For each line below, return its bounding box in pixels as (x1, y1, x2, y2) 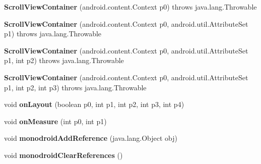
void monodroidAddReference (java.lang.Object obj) (4, 133, 178, 143)
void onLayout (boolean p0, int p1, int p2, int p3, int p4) (4, 99, 184, 110)
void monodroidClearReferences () (4, 149, 123, 160)
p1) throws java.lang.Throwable (4, 28, 102, 39)
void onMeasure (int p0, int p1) (4, 116, 107, 126)
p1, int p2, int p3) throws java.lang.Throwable (4, 82, 147, 92)
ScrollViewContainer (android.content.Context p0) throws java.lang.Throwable (4, 2, 257, 12)
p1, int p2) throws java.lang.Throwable (4, 55, 124, 66)
